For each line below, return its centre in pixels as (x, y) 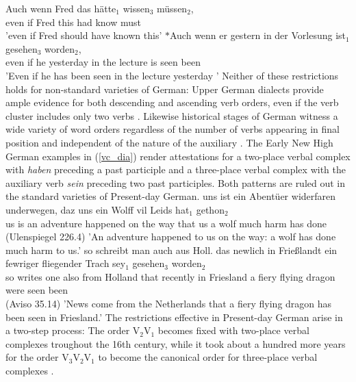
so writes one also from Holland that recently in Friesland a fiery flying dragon (170, 276)
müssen (172, 8)
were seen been (37, 290)
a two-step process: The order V (73, 330)
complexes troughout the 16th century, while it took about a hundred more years (176, 343)
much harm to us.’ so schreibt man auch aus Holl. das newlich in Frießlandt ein (171, 250)
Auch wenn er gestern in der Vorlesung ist (258, 35)
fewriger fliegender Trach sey (66, 263)
